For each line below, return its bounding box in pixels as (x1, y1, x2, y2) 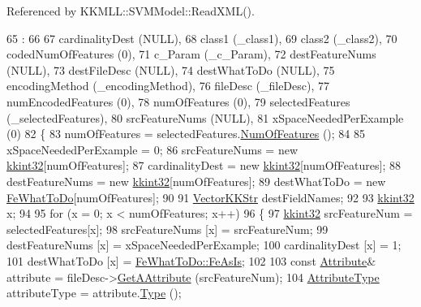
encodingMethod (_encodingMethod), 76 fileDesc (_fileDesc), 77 (6, 77, 330, 94)
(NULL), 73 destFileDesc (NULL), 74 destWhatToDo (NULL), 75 (6, 61, 335, 78)
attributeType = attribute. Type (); (6, 284, 182, 301)
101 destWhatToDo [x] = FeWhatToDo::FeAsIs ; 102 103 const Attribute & (6, 252, 376, 269)
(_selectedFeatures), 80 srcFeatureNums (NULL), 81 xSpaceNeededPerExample (6, 109, 404, 126)
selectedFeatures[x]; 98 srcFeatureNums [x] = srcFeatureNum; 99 (6, 220, 329, 237)
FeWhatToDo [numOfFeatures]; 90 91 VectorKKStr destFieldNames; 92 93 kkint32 (6, 188, 415, 205)
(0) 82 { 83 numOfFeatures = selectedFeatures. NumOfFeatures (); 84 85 (6, 125, 366, 142)
